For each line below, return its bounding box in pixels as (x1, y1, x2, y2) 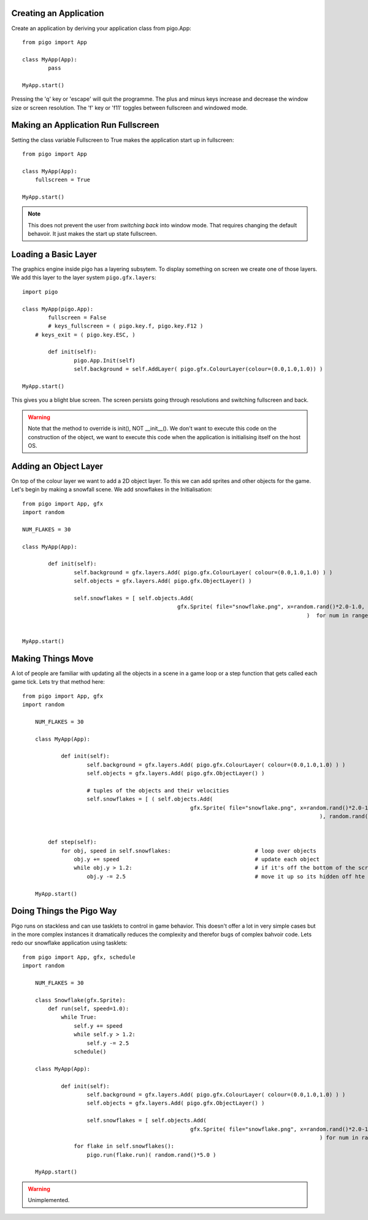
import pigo (22, 288, 58, 295)
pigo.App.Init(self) (74, 357, 136, 364)
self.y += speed (74, 1022, 123, 1029)
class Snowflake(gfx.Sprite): (34, 996, 126, 1004)
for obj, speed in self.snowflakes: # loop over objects (61, 847, 317, 854)
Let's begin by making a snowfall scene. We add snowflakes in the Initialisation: (11, 486, 212, 493)
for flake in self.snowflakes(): (74, 1143, 175, 1150)
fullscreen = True (34, 176, 91, 184)
